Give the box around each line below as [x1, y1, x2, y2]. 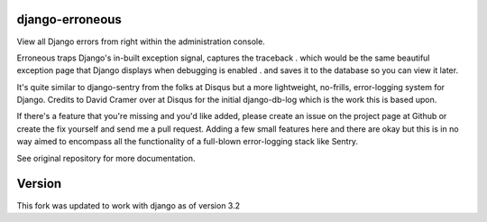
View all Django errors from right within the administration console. [16, 36, 265, 47]
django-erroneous [16, 12, 122, 27]
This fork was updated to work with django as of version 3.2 [16, 199, 241, 211]
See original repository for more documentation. [16, 153, 196, 163]
